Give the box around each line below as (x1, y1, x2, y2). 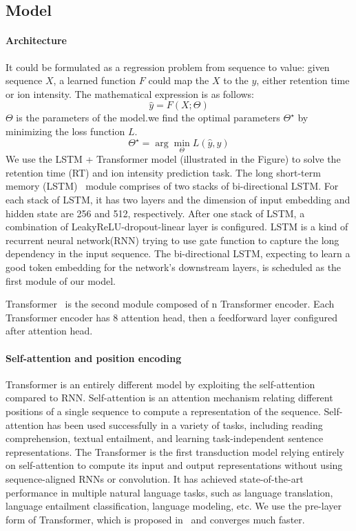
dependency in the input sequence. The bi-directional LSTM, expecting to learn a (6, 246, 350, 261)
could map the (148, 73, 209, 88)
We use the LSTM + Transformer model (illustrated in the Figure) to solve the (6, 152, 341, 166)
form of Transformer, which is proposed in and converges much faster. (6, 512, 305, 526)
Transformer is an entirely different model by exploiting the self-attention (6, 377, 315, 391)
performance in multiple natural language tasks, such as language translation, (6, 485, 333, 499)
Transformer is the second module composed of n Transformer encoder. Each (6, 297, 335, 311)
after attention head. (6, 323, 93, 338)
